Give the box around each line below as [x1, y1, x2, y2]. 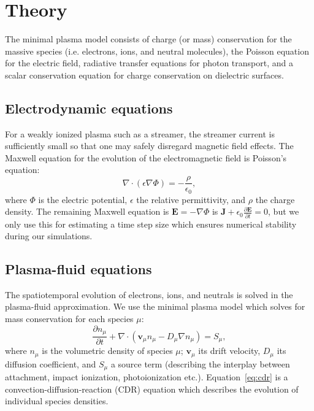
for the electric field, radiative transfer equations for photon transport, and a [5, 56, 293, 69]
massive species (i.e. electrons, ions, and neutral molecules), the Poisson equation [5, 44, 309, 57]
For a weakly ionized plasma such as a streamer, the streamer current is [5, 127, 275, 140]
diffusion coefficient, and [5, 357, 96, 370]
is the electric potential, [38, 193, 128, 205]
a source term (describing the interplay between [110, 357, 290, 370]
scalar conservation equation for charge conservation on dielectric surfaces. [5, 68, 284, 81]
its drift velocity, [198, 344, 261, 357]
